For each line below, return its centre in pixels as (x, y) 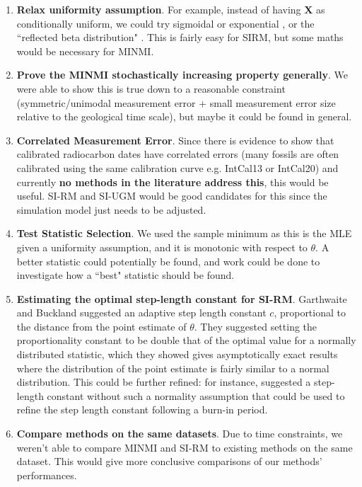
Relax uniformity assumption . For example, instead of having (159, 9)
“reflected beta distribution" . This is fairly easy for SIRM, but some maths (180, 37)
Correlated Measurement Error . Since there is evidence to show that (175, 140)
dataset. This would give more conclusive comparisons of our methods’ (169, 461)
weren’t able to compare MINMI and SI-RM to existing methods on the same (185, 447)
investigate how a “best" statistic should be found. (125, 275)
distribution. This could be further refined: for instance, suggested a (164, 382)
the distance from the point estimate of (101, 326)
